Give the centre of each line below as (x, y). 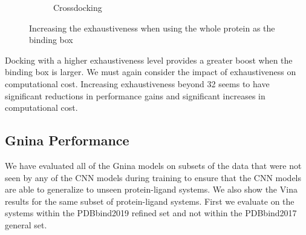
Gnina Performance (67, 140)
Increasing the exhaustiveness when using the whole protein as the (152, 28)
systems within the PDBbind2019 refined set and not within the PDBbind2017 (151, 213)
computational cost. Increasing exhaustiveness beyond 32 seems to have (137, 83)
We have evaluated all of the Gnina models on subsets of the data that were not (153, 165)
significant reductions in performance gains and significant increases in (135, 95)
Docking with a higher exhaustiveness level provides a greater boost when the (149, 60)
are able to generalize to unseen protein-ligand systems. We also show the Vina (151, 189)
